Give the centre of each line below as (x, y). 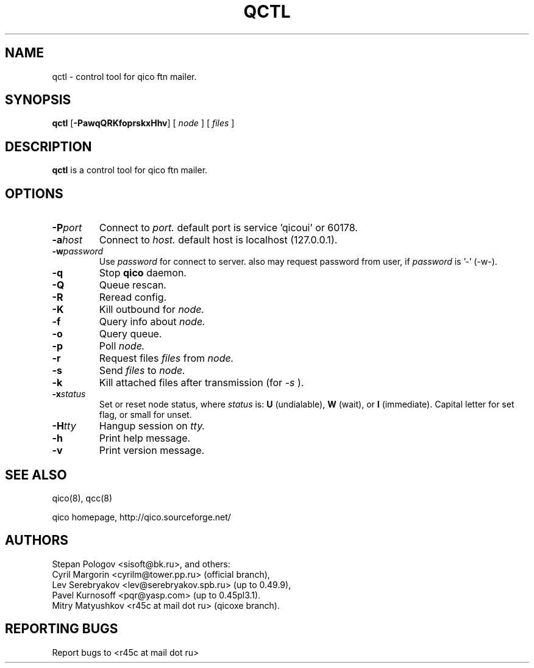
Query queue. (130, 334)
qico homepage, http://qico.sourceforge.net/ (141, 517)
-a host (67, 240)
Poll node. (122, 346)
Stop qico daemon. (143, 273)
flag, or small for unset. (145, 415)
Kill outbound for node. (152, 310)
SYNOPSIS (38, 100)
